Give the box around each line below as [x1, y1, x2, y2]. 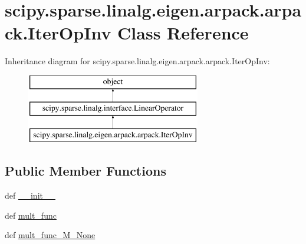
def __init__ [5, 189, 55, 202]
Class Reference [117, 21, 249, 45]
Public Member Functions [5, 161, 166, 180]
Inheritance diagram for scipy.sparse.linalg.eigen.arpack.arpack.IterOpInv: [5, 55, 270, 67]
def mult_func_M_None [5, 229, 96, 241]
